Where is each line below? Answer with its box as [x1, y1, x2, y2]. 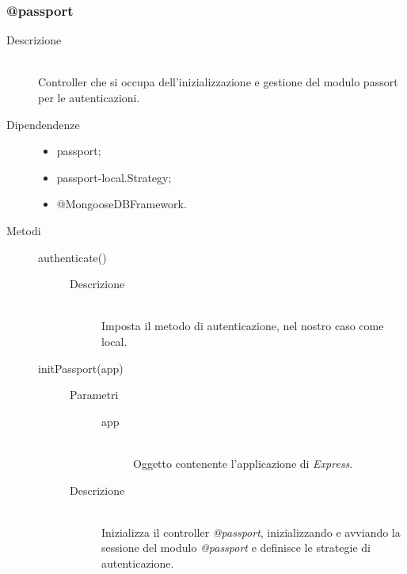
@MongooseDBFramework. [56, 196, 187, 212]
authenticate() [38, 249, 107, 265]
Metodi [6, 222, 41, 238]
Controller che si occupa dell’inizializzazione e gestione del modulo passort [38, 74, 398, 90]
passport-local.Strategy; [56, 169, 172, 185]
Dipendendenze [6, 116, 80, 132]
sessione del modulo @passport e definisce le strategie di [101, 539, 371, 556]
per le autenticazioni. [38, 89, 140, 105]
